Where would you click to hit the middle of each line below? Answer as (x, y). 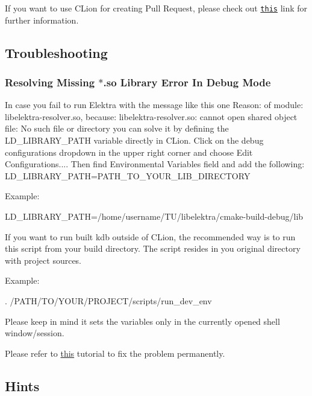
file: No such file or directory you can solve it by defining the (117, 128)
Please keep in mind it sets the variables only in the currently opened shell (142, 321)
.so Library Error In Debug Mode (187, 82)
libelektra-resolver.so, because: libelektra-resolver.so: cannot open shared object (151, 116)
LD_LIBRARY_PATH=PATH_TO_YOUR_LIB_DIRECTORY (128, 175)
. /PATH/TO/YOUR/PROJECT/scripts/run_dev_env (108, 300)
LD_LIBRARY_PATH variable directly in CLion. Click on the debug (134, 140)
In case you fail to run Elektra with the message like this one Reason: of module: (154, 105)
